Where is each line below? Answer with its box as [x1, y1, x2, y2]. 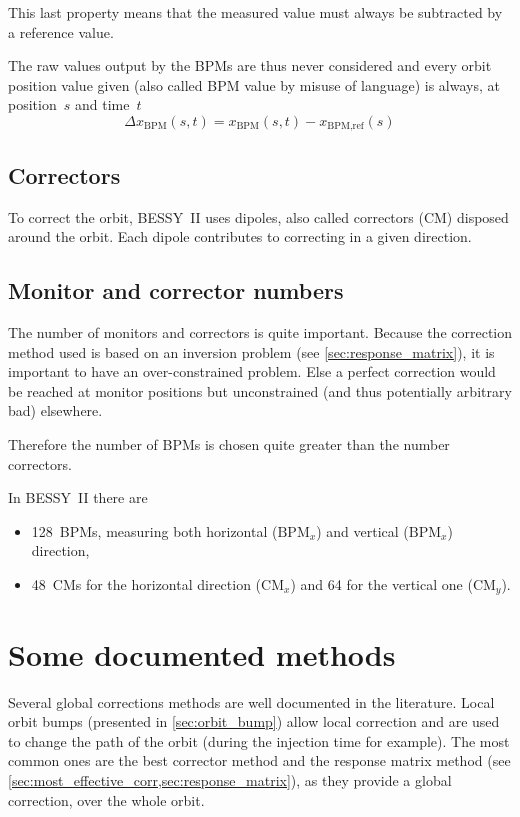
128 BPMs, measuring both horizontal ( [31, 520, 278, 541]
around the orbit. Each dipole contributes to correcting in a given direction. [8, 226, 472, 247]
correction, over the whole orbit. [8, 789, 205, 810]
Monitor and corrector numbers [8, 275, 344, 306]
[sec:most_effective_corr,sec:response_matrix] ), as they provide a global [8, 769, 452, 790]
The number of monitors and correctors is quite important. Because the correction [8, 322, 513, 343]
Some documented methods [8, 633, 396, 674]
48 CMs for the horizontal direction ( [31, 573, 262, 594]
